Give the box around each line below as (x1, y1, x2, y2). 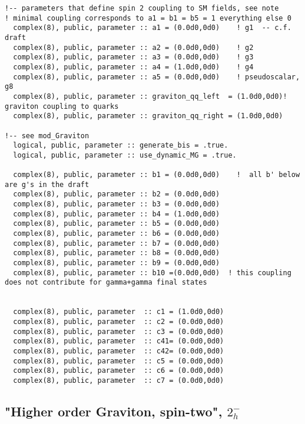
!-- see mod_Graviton (5, 131, 89, 140)
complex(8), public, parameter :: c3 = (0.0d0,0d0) (13, 327, 224, 336)
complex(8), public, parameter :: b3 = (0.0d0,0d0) (13, 200, 220, 209)
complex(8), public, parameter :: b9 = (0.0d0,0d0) (13, 259, 220, 268)
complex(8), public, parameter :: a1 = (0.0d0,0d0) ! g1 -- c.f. (13, 24, 291, 32)
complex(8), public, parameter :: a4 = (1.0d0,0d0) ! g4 (13, 62, 254, 71)
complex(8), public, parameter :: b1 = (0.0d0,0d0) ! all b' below (13, 171, 300, 179)
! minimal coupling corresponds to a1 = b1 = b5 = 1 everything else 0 (5, 14, 291, 22)
